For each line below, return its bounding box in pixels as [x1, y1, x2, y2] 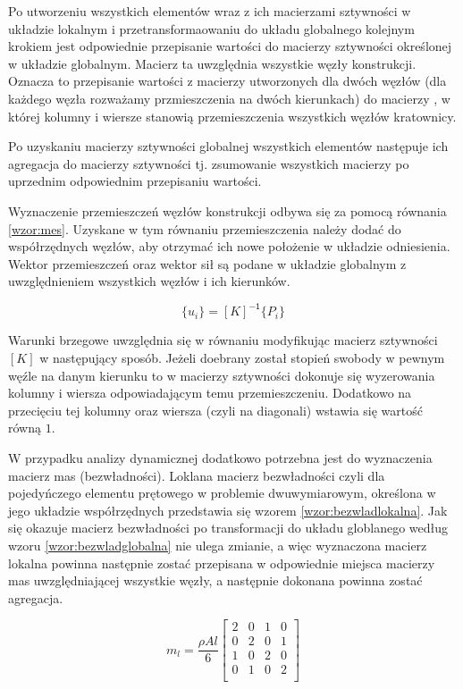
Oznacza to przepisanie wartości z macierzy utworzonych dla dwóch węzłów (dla [8, 71, 447, 90]
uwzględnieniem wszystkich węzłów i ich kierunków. [8, 272, 290, 290]
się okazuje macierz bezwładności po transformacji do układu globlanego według [8, 518, 449, 537]
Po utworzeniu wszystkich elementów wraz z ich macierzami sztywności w [8, 2, 411, 20]
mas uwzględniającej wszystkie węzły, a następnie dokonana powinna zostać [8, 571, 423, 590]
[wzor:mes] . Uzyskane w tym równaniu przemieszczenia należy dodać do [8, 219, 401, 238]
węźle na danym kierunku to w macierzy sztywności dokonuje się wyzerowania [8, 366, 435, 384]
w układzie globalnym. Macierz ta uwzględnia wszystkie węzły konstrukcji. [8, 54, 417, 72]
